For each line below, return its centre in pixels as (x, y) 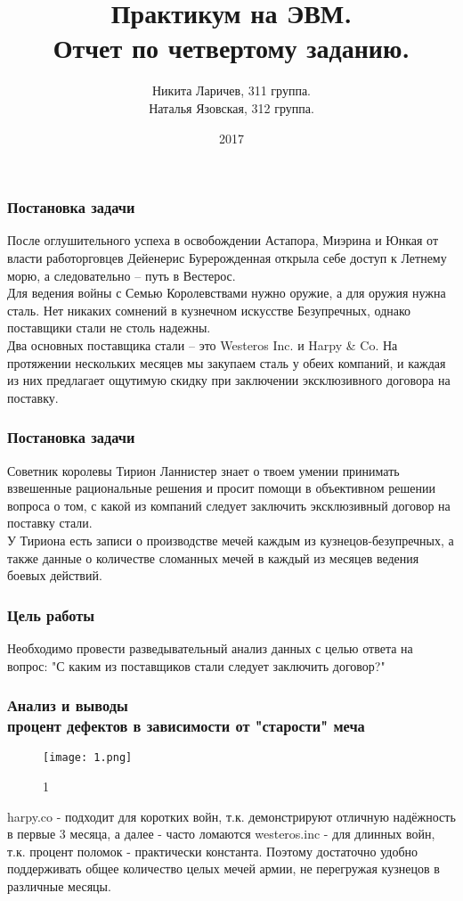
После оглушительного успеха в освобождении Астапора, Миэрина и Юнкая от (223, 240)
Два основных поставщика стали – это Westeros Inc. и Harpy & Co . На (203, 344)
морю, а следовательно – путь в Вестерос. (122, 275)
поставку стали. (50, 523)
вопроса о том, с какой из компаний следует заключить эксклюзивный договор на (229, 505)
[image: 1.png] (88, 758)
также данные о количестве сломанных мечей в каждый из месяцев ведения (213, 557)
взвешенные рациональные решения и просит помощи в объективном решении (221, 488)
